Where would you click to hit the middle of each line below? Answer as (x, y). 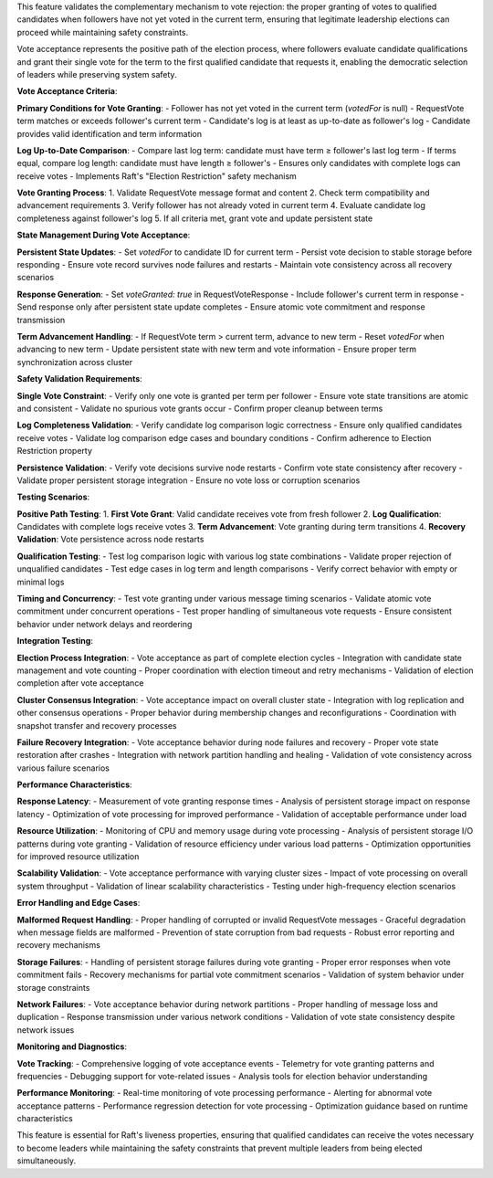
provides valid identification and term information (110, 133)
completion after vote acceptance (80, 683)
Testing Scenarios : (53, 497)
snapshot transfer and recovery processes (97, 725)
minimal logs (41, 582)
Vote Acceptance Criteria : (67, 91)
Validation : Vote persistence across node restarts (110, 540)
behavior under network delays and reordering (105, 624)
